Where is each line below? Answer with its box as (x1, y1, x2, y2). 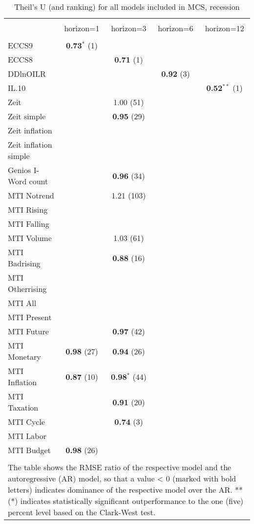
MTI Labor (8, 430, 46, 441)
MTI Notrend (8, 190, 54, 201)
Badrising (8, 258, 41, 269)
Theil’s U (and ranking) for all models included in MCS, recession (14, 1, 240, 12)
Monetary (8, 351, 41, 362)
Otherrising (8, 283, 47, 294)
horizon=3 (111, 22, 147, 34)
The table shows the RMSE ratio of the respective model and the (8, 461, 232, 473)
